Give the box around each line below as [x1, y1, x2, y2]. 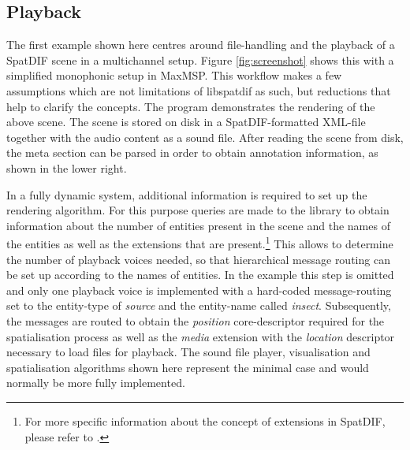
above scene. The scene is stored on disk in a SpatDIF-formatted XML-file [6, 113, 366, 130]
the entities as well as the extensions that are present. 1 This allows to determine [6, 233, 393, 251]
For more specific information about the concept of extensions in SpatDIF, [24, 412, 386, 429]
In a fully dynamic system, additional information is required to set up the [6, 186, 367, 203]
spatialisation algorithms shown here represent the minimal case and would [6, 359, 369, 375]
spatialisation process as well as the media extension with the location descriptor [6, 328, 395, 344]
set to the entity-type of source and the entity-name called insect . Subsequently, [6, 297, 391, 314]
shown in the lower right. [6, 159, 127, 176]
